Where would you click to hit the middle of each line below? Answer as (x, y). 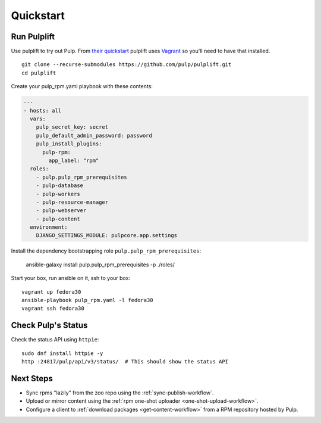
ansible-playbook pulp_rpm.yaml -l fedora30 (88, 300)
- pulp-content (58, 219)
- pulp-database (59, 186)
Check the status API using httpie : (55, 340)
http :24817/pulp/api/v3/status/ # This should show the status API (125, 362)
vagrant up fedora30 (51, 292)
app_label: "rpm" (74, 160)
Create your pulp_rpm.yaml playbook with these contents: (82, 86)
